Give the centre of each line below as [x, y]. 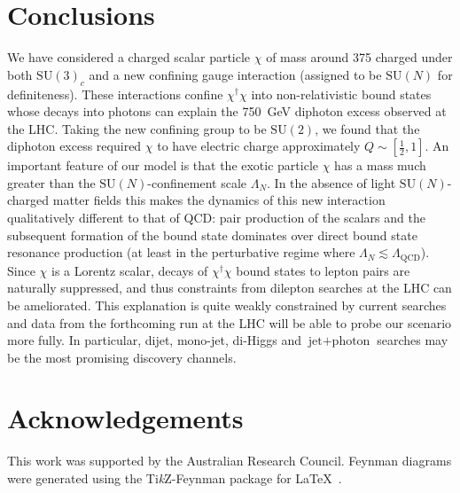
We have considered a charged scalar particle [129, 57]
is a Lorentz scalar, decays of [129, 270]
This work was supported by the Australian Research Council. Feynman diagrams [230, 461]
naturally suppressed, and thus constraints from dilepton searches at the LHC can [230, 288]
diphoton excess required [74, 146]
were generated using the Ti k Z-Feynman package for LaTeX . [175, 478]
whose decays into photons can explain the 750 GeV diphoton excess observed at [227, 111]
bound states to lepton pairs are [323, 270]
